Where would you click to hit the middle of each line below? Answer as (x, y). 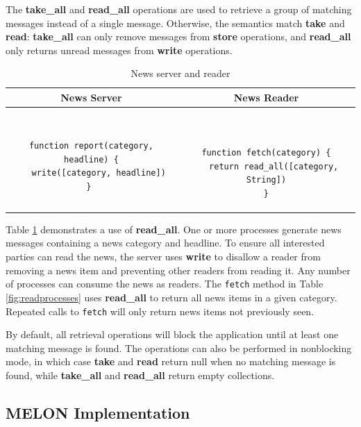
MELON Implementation (98, 412)
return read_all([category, (274, 166)
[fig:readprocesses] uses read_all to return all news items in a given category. (171, 297)
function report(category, (91, 146)
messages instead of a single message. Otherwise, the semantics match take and (175, 23)
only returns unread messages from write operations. (119, 50)
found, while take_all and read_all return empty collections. (140, 375)
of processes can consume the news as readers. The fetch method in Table (165, 284)
